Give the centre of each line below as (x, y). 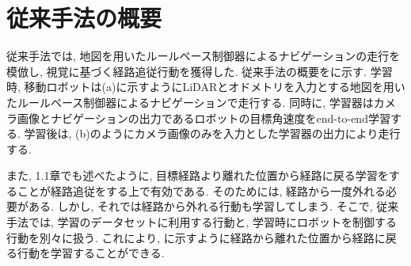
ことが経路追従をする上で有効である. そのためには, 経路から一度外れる (201, 190)
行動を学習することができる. (91, 253)
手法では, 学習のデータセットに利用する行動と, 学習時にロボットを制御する (202, 222)
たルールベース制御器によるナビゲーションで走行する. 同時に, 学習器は (190, 102)
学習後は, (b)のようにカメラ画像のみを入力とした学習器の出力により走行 (212, 133)
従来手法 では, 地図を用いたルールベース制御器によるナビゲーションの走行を (204, 56)
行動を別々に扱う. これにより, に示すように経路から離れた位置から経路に (196, 237)
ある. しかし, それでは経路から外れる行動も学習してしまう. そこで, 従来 (213, 206)
